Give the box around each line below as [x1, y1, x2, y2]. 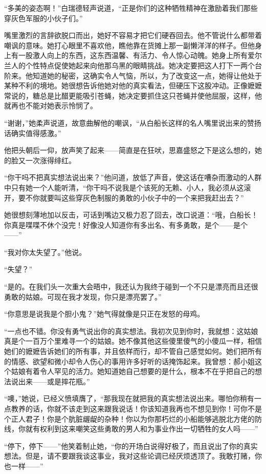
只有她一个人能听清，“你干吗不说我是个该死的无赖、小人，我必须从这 [11, 182, 244, 192]
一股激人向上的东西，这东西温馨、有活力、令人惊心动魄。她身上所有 [18, 50, 248, 61]
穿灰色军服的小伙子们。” [4, 12, 83, 23]
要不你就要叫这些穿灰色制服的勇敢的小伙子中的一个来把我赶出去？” [18, 192, 244, 203]
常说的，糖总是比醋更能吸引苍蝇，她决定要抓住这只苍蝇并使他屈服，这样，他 [4, 90, 262, 101]
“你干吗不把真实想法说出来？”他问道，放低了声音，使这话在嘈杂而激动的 [4, 172, 248, 183]
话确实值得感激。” [4, 127, 61, 138]
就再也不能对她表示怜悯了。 [4, 100, 97, 111]
